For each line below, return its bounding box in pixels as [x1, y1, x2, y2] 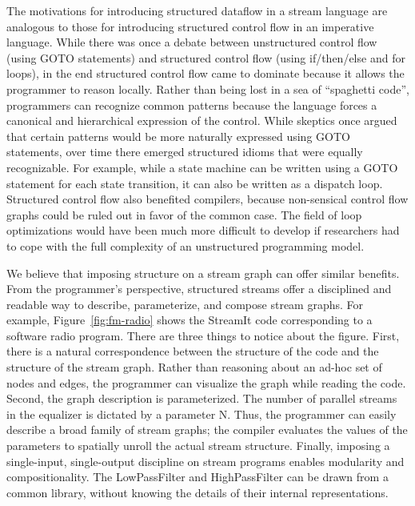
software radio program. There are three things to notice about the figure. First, [6, 327, 400, 343]
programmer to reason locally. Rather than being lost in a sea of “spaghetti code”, [6, 80, 409, 97]
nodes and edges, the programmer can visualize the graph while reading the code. [6, 374, 406, 391]
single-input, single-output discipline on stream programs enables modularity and [6, 452, 405, 469]
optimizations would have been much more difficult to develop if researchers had [6, 222, 400, 239]
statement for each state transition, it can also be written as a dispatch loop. [6, 175, 383, 191]
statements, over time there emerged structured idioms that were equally [6, 143, 363, 160]
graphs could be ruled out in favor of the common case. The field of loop [6, 206, 362, 223]
